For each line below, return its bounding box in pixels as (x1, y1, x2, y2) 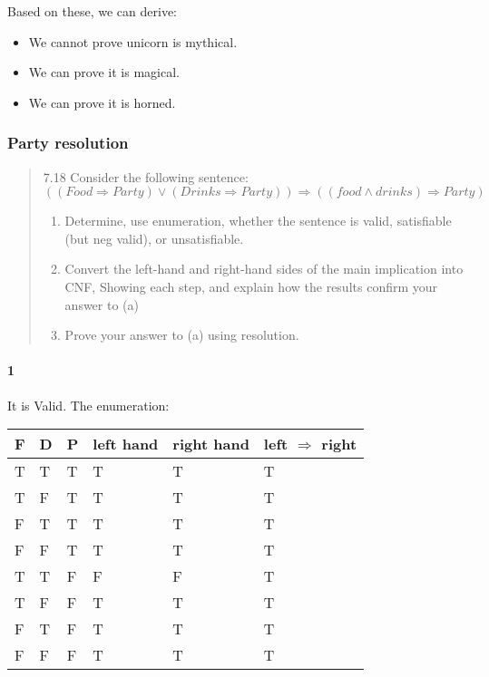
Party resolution (7, 131, 129, 154)
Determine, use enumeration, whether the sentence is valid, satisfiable (64, 211, 452, 230)
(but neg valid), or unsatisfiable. (64, 228, 244, 247)
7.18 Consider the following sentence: (43, 167, 249, 186)
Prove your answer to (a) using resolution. (64, 325, 299, 344)
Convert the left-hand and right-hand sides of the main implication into (64, 259, 464, 278)
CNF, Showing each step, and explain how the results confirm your (64, 276, 438, 295)
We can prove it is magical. (28, 63, 180, 82)
